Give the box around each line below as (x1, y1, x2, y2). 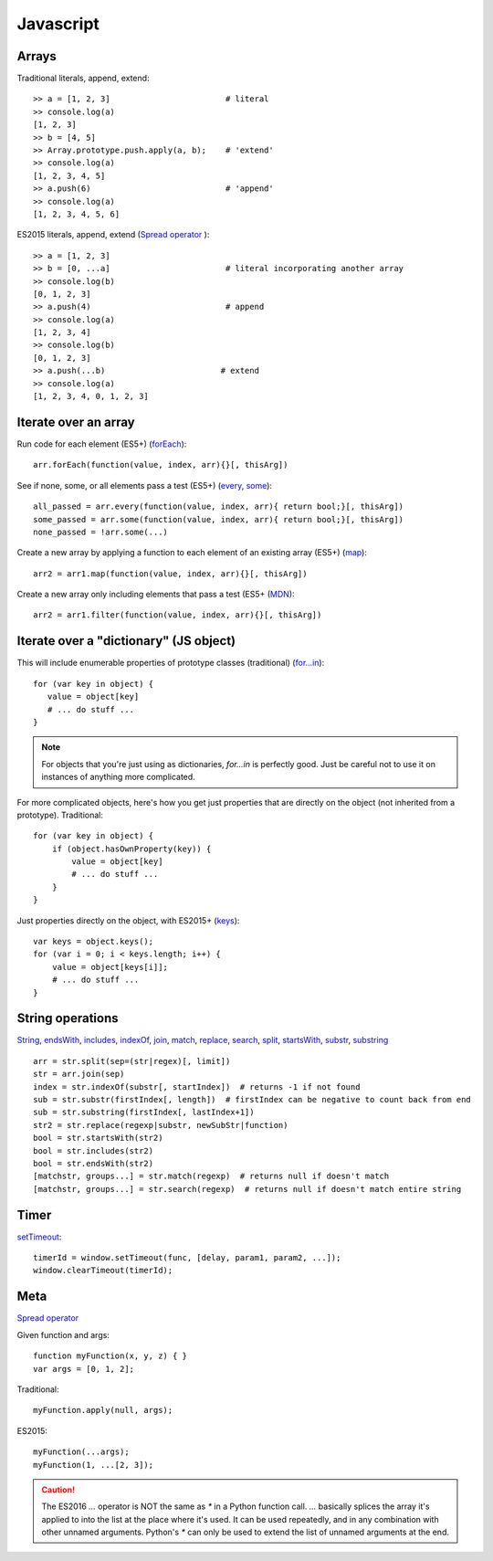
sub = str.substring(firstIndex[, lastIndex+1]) (33, 1107, 255, 1118)
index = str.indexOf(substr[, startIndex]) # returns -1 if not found (33, 1081, 361, 1092)
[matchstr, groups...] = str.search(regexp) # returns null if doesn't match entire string (33, 1184, 462, 1194)
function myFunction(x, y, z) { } (33, 1351, 187, 1361)
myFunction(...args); (33, 1447, 130, 1457)
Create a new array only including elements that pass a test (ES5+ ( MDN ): (16, 589, 296, 600)
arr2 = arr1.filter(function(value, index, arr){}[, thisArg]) (33, 610, 322, 620)
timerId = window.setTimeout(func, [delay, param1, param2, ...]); (33, 1252, 341, 1263)
